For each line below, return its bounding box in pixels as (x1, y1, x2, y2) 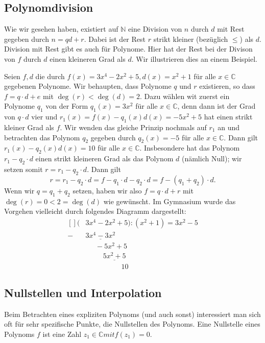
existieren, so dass (199, 81, 255, 91)
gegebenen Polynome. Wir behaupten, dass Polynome (4, 81, 172, 91)
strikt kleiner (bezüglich (153, 33, 228, 44)
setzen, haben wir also (73, 185, 142, 195)
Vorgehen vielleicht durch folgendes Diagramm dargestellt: (4, 206, 186, 216)
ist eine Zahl (42, 328, 82, 339)
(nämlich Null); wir (181, 153, 242, 164)
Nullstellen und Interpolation (4, 284, 162, 300)
